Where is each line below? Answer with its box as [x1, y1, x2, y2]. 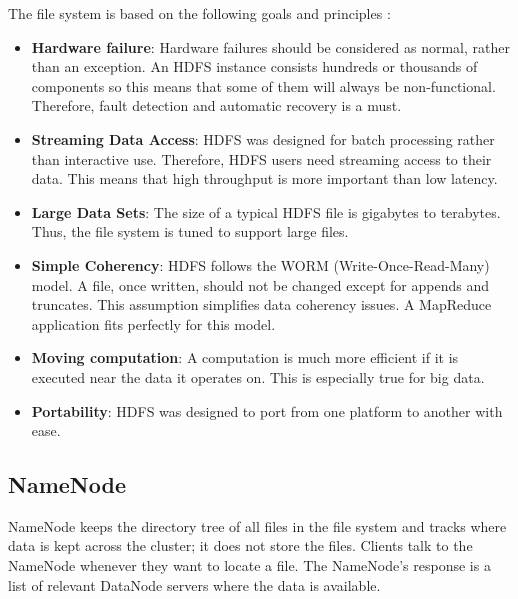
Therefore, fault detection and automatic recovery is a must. [31, 95, 402, 116]
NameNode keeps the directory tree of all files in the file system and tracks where [8, 515, 507, 536]
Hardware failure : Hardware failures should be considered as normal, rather [31, 36, 510, 57]
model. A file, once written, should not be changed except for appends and [31, 274, 489, 295]
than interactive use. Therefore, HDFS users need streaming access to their [31, 148, 492, 169]
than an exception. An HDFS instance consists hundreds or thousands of [31, 56, 478, 77]
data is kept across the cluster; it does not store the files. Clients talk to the [8, 535, 473, 556]
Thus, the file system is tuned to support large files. [31, 221, 349, 242]
